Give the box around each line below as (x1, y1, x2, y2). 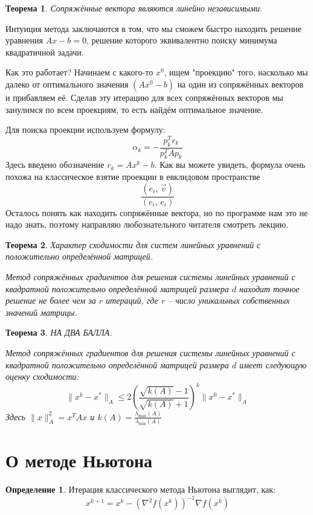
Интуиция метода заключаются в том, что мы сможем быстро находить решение (5, 22, 302, 34)
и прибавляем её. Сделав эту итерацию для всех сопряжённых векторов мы (5, 91, 283, 103)
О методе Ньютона (5, 448, 153, 473)
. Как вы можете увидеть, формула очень (154, 158, 306, 171)
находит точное (239, 282, 300, 295)
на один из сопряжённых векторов (177, 77, 304, 90)
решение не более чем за (5, 294, 96, 307)
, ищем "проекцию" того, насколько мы (164, 66, 308, 78)
